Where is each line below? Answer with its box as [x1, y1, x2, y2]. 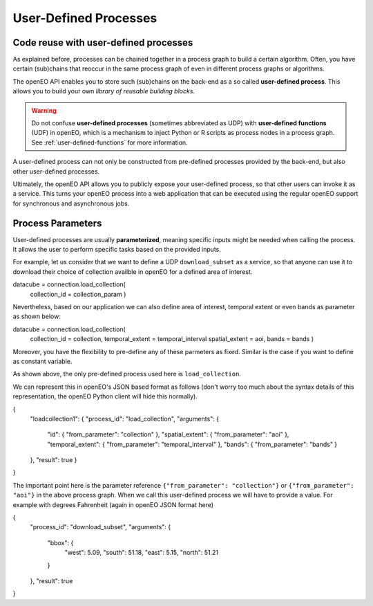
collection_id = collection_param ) [30, 290, 126, 298]
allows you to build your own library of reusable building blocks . [12, 87, 195, 95]
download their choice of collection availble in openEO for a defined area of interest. [12, 267, 253, 276]
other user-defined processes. [12, 167, 100, 176]
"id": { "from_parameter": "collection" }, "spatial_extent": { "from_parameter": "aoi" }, [47, 430, 289, 439]
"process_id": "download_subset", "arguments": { [30, 523, 171, 531]
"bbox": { [47, 538, 74, 547]
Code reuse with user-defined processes [12, 37, 193, 48]
